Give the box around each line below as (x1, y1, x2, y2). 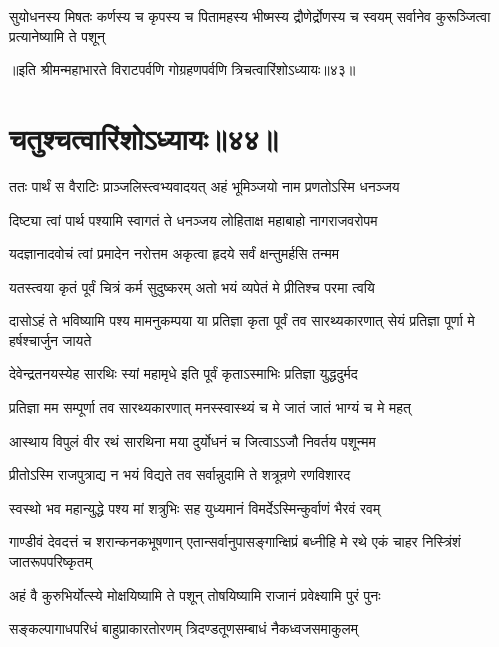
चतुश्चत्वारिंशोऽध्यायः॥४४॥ (9, 117, 278, 158)
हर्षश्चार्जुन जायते (9, 329, 92, 350)
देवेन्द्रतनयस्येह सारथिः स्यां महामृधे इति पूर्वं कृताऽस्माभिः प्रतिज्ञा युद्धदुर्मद (9, 363, 358, 384)
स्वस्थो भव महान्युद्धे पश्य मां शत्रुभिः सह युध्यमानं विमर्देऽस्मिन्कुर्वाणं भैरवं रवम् (9, 497, 381, 518)
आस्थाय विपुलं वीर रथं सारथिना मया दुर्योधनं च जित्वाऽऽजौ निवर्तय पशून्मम (9, 430, 376, 451)
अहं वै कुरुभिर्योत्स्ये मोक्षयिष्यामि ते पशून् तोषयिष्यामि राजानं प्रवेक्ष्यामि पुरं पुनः (9, 584, 381, 605)
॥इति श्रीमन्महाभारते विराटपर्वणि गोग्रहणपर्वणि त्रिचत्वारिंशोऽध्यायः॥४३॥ (9, 59, 356, 80)
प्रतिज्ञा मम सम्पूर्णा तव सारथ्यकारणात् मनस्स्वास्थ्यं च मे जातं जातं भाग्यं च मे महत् (9, 397, 412, 418)
